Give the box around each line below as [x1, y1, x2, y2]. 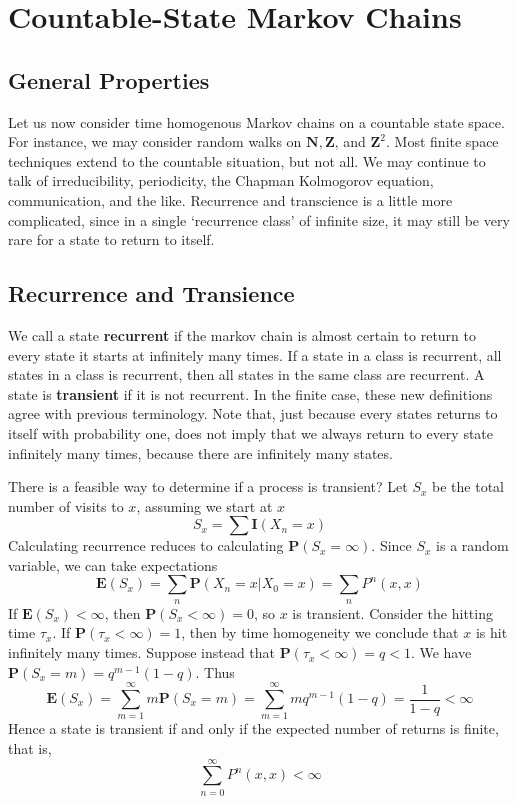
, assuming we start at [136, 495, 273, 516]
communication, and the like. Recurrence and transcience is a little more [8, 189, 453, 210]
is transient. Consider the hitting [292, 602, 493, 623]
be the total [432, 476, 504, 497]
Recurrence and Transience [8, 278, 295, 309]
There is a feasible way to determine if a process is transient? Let [8, 476, 408, 497]
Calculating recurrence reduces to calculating [8, 535, 284, 556]
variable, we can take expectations [8, 554, 218, 575]
